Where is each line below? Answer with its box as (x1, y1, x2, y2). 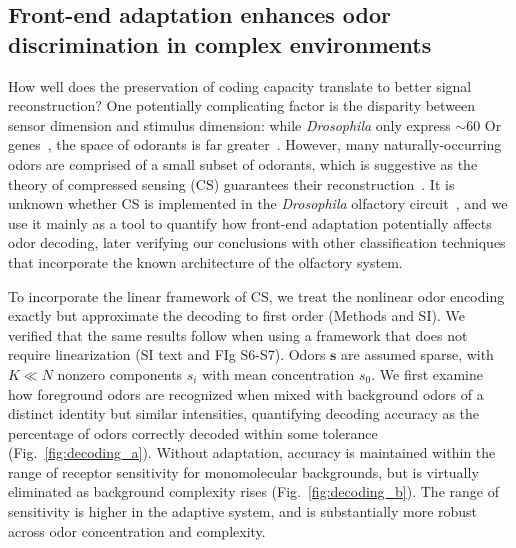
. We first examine (371, 363, 483, 384)
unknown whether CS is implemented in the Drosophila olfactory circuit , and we (8, 193, 508, 214)
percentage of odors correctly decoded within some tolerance (8, 422, 378, 443)
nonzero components (57, 363, 183, 384)
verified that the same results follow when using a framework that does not (8, 324, 468, 345)
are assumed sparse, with (341, 344, 494, 365)
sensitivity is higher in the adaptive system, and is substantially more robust (8, 501, 478, 522)
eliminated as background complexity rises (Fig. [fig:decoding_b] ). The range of (8, 481, 499, 502)
